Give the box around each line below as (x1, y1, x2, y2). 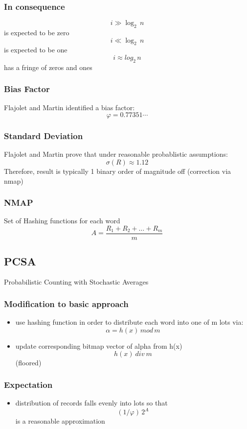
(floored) (15, 357, 42, 368)
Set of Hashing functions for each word (4, 215, 120, 226)
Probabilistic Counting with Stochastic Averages (4, 277, 149, 287)
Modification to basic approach (4, 297, 129, 310)
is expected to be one (4, 45, 67, 55)
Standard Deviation (4, 130, 83, 142)
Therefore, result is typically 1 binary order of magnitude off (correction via (4, 166, 231, 176)
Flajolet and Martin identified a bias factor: (4, 102, 135, 112)
